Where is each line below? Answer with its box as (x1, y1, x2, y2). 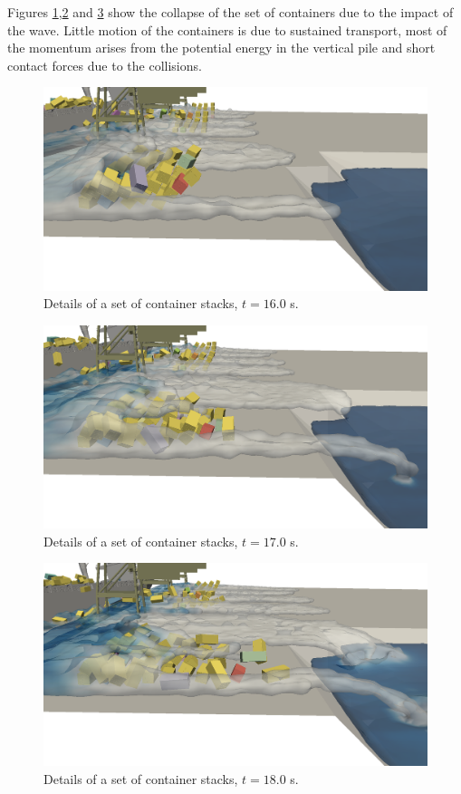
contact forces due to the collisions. (7, 55, 202, 74)
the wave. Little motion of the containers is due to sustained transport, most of (7, 20, 447, 39)
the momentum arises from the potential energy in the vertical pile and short (7, 38, 436, 57)
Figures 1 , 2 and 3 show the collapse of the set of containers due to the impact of (7, 3, 454, 21)
